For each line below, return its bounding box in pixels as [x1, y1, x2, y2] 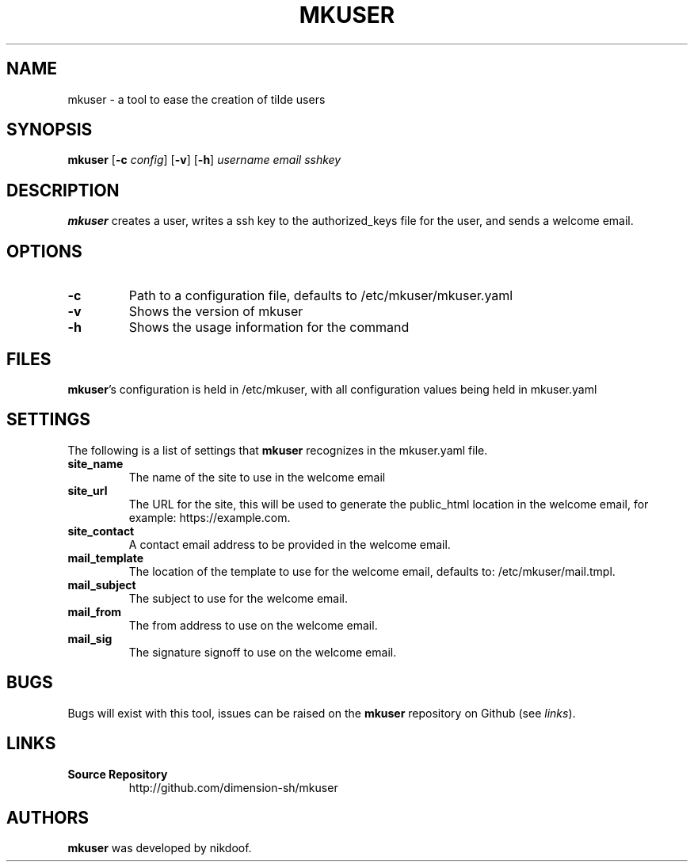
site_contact [67, 523, 135, 538]
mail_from [67, 604, 122, 619]
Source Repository [67, 767, 168, 781]
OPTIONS [6, 241, 82, 261]
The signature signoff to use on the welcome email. [128, 645, 397, 659]
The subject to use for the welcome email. [128, 591, 349, 605]
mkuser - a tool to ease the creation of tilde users [67, 92, 326, 106]
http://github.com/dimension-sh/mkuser [128, 780, 338, 794]
